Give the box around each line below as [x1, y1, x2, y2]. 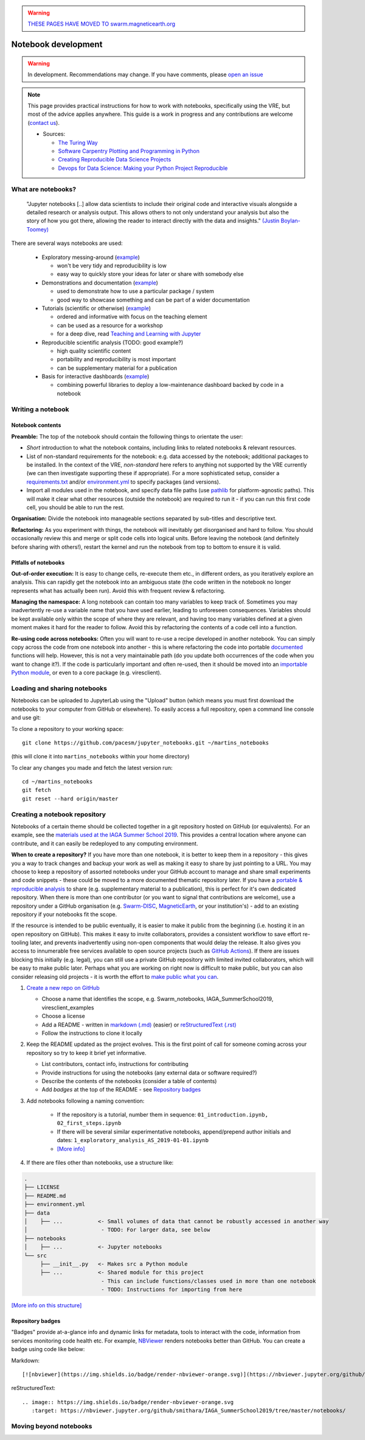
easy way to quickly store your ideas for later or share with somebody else [57, 270, 244, 278]
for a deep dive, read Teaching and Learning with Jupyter [57, 330, 201, 337]
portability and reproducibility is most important [57, 356, 176, 363]
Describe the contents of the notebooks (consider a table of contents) [41, 1077, 217, 1084]
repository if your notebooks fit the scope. [11, 911, 117, 918]
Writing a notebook [11, 405, 69, 414]
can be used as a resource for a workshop [57, 322, 164, 329]
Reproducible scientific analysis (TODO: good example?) [41, 339, 184, 346]
